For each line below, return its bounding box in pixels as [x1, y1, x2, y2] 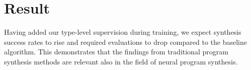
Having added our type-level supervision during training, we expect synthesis [4, 27, 241, 37]
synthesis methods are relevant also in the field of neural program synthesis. [4, 56, 238, 66]
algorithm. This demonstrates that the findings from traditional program [4, 46, 228, 57]
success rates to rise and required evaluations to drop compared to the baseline [4, 36, 247, 47]
